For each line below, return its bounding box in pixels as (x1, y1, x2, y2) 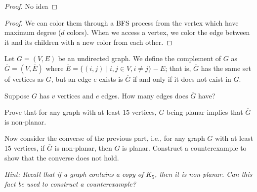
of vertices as (4, 73, 44, 84)
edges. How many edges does (101, 90, 188, 100)
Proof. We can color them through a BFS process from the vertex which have (4, 17, 239, 28)
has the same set (201, 63, 251, 73)
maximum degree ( (4, 27, 61, 37)
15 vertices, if (4, 142, 45, 153)
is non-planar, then (54, 142, 112, 153)
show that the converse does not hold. (4, 152, 119, 162)
